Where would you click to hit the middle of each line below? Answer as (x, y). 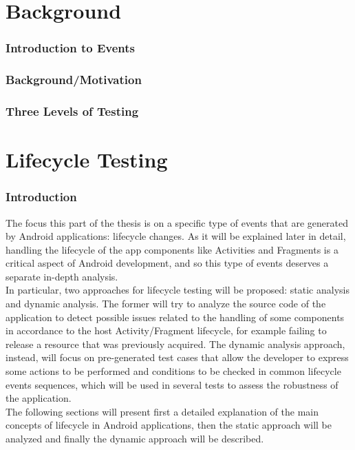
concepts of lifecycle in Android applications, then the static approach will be (169, 425)
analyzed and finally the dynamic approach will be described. (135, 438)
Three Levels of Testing (72, 111)
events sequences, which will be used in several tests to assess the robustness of (172, 384)
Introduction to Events (71, 48)
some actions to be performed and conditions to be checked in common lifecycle (173, 371)
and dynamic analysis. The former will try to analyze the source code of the (166, 304)
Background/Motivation (74, 80)
